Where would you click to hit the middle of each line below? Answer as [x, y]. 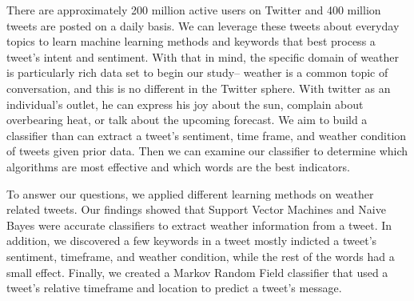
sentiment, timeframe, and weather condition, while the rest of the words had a [201, 256]
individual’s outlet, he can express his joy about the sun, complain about [185, 104]
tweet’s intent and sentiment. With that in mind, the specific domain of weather [203, 56]
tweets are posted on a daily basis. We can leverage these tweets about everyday [203, 25]
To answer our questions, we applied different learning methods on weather [190, 193]
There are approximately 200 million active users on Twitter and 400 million [194, 10]
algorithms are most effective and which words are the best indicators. [178, 166]
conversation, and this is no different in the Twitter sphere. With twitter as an [199, 88]
